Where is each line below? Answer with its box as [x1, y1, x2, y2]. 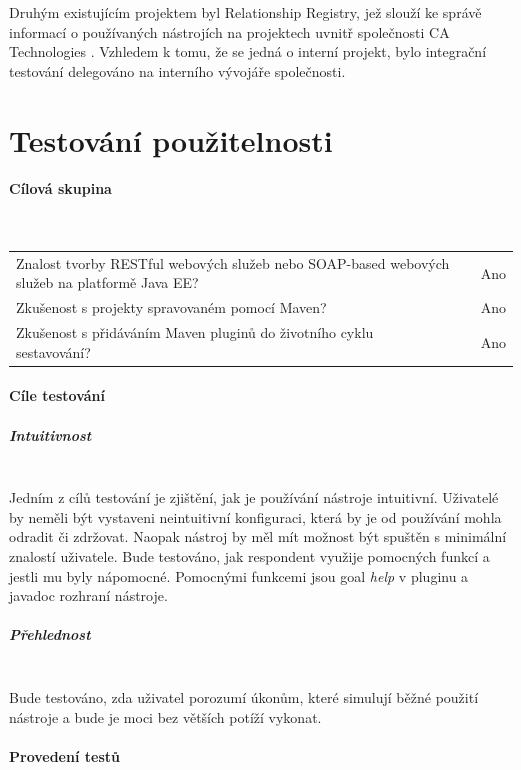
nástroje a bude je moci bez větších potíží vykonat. [9, 706, 322, 727]
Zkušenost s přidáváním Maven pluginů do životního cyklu [16, 322, 374, 343]
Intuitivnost [9, 424, 92, 445]
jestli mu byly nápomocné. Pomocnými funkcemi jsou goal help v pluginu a [9, 565, 469, 586]
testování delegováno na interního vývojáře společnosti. [9, 60, 346, 81]
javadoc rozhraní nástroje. [9, 585, 168, 606]
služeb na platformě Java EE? [16, 272, 199, 293]
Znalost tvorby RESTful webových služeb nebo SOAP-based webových [16, 252, 450, 273]
